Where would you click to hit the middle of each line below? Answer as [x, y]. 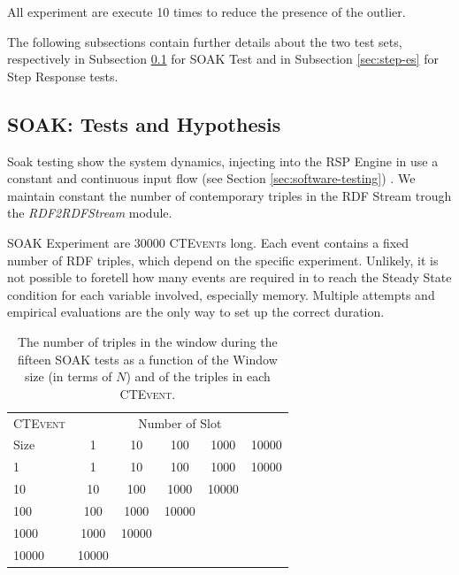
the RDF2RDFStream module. [90, 213]
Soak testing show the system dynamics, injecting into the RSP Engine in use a [223, 161]
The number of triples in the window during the [147, 341]
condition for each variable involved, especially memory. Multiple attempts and [221, 294]
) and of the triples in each [198, 376]
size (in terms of [68, 376]
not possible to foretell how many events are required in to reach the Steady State [229, 277]
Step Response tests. [63, 76]
